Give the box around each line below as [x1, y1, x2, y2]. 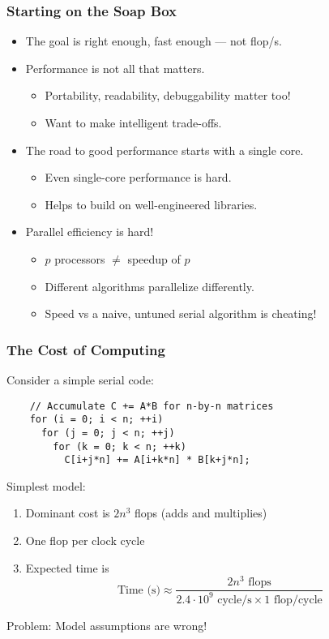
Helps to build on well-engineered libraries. [45, 195, 258, 212]
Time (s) [117, 584, 160, 596]
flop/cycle [273, 594, 323, 606]
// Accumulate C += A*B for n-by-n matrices [29, 400, 274, 412]
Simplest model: [6, 477, 86, 494]
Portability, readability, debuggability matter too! [45, 87, 291, 104]
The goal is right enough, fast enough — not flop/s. [25, 32, 282, 49]
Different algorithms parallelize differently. [45, 277, 254, 294]
